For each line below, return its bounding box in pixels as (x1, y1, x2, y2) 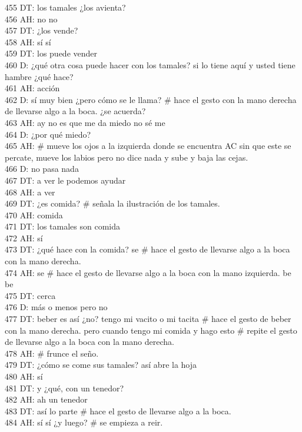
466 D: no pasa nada (5, 162, 79, 175)
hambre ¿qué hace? (5, 70, 74, 82)
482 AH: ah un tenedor (5, 393, 88, 406)
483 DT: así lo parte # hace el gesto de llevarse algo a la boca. (5, 404, 231, 417)
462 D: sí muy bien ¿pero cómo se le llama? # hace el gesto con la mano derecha (5, 93, 297, 105)
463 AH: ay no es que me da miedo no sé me (5, 116, 165, 128)
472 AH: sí (5, 231, 43, 244)
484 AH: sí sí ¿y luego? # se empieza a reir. (5, 416, 163, 428)
